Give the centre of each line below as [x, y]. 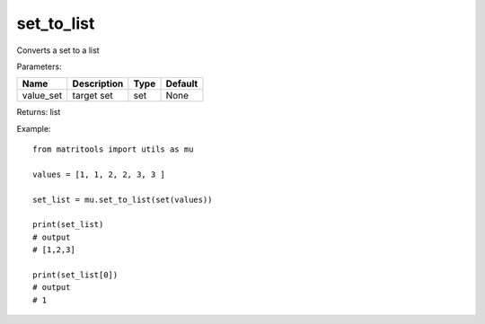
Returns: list [39, 112]
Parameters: [39, 66]
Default [182, 83]
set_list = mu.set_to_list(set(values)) [123, 199]
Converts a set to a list [58, 50]
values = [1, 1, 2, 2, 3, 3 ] [99, 174]
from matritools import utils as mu [113, 149]
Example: [34, 128]
